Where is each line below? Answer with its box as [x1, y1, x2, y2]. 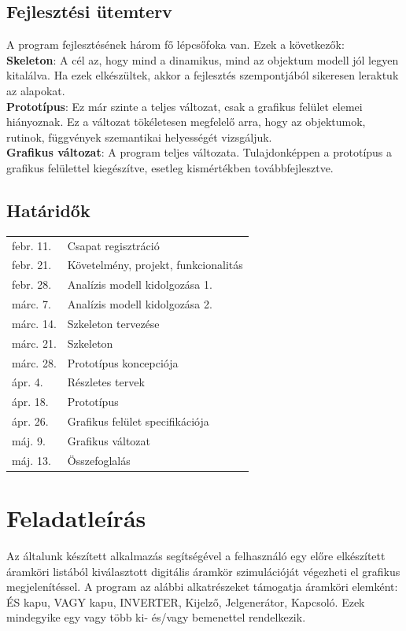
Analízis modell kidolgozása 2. [67, 296, 212, 312]
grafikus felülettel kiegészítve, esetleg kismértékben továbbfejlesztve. [6, 159, 334, 175]
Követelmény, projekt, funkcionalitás [67, 256, 243, 273]
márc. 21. [12, 334, 57, 351]
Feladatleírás [6, 502, 146, 534]
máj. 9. [12, 432, 46, 448]
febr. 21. [12, 256, 52, 273]
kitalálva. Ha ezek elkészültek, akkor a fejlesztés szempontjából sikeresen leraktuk [6, 67, 399, 83]
